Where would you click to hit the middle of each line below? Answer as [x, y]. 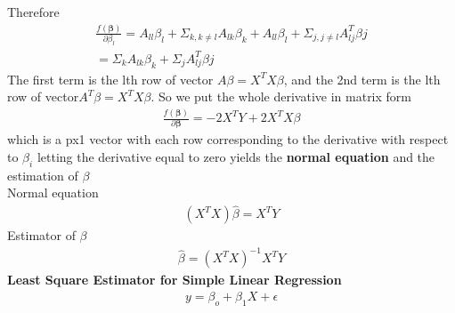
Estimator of [41, 235]
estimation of [43, 175]
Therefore [33, 12]
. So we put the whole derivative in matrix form [281, 96]
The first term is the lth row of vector [110, 79]
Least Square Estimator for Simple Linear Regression [175, 280]
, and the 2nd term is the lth [362, 79]
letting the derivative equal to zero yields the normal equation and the [236, 156]
